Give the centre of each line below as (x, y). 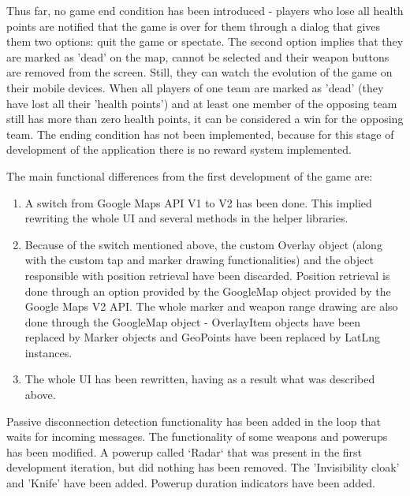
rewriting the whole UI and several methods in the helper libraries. (186, 218)
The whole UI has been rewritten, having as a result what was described (200, 379)
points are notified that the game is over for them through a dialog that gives (194, 26)
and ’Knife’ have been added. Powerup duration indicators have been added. (191, 483)
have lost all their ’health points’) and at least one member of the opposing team (202, 103)
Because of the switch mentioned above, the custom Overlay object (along (203, 244)
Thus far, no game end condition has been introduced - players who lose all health (205, 10)
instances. (48, 352)
